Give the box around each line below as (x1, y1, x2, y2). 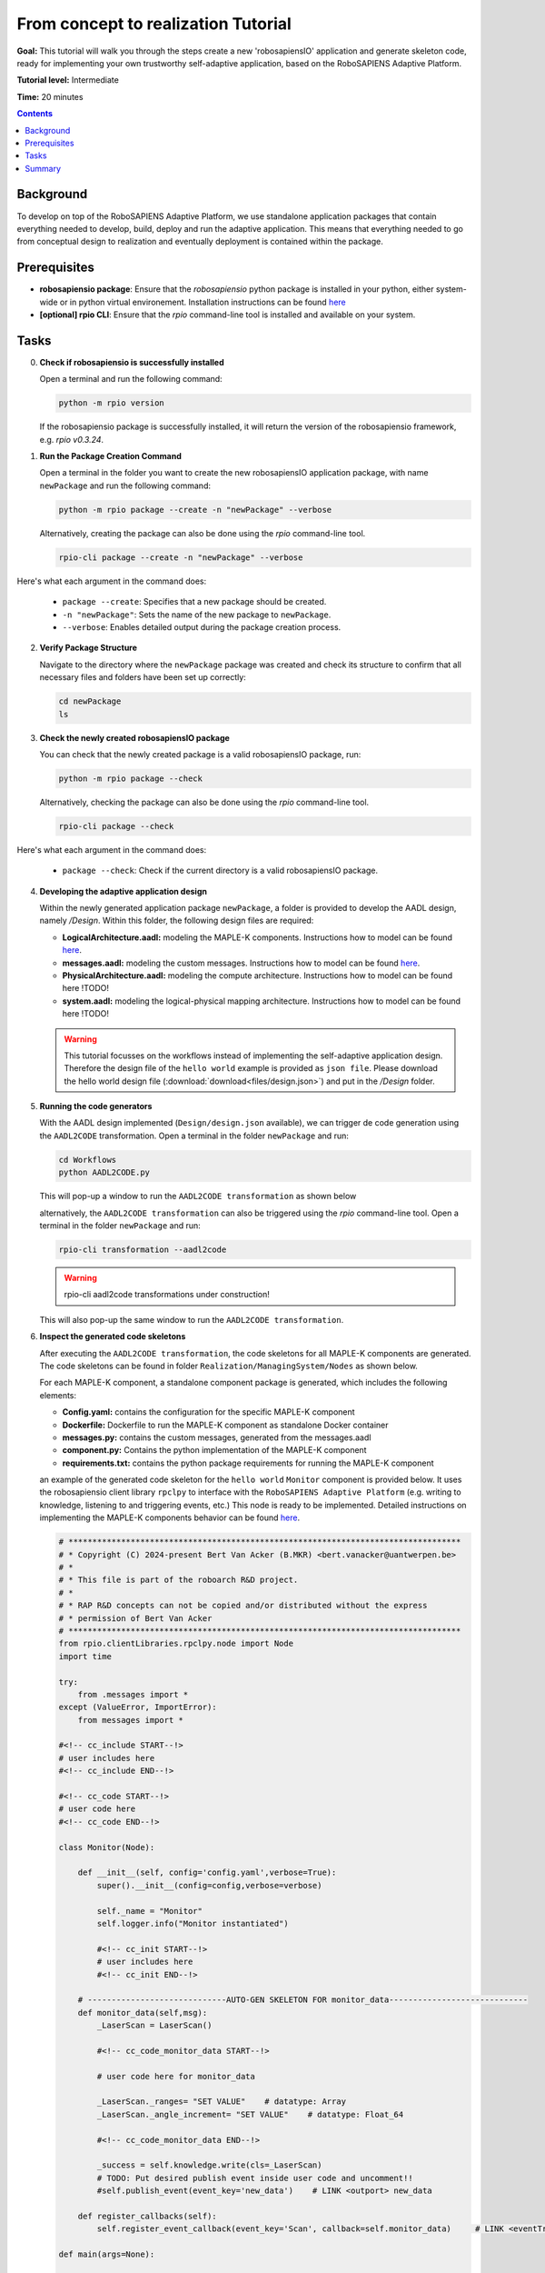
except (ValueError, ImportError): (58, 1702, 217, 1713)
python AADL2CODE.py (58, 1167, 150, 1177)
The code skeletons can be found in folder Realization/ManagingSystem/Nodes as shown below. (39, 1360, 418, 1371)
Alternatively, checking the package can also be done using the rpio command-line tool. (39, 796, 370, 807)
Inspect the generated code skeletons (39, 1331, 186, 1342)
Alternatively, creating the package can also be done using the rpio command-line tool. (39, 527, 366, 538)
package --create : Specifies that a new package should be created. (62, 596, 327, 607)
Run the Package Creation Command (39, 451, 182, 462)
